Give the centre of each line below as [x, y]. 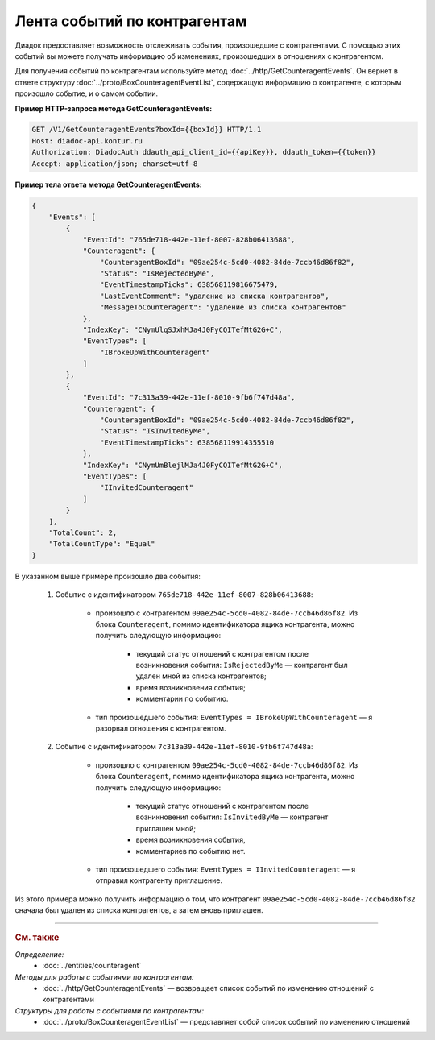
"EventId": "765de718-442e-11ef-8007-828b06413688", [189, 239]
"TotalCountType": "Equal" [102, 544]
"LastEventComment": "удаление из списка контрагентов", [214, 296]
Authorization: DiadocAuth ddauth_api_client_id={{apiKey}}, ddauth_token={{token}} [204, 152]
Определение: [39, 954]
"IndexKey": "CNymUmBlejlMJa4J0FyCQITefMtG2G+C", [182, 465]
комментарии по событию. [182, 699]
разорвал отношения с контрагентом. [161, 728]
